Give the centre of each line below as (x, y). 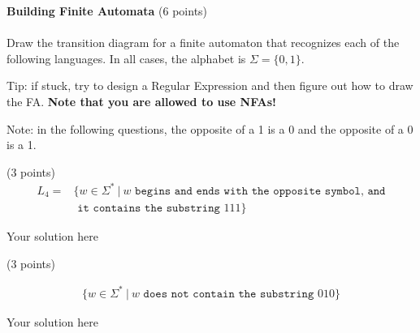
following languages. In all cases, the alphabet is (126, 58)
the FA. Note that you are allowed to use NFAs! (141, 101)
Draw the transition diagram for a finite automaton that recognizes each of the (203, 43)
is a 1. (22, 145)
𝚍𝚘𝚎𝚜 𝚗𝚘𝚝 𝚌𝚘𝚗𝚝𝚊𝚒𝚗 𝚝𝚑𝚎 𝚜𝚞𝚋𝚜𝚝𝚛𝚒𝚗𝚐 (229, 294)
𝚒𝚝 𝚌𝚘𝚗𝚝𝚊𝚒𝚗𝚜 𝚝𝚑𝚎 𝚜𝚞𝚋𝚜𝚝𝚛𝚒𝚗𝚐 (149, 208)
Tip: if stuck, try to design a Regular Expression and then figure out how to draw (210, 85)
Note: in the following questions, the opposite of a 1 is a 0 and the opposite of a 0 (210, 128)
